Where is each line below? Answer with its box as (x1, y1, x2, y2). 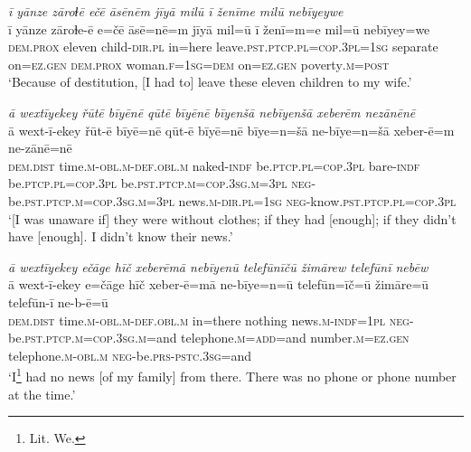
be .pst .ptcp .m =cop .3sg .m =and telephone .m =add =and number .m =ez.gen (8, 328, 410, 347)
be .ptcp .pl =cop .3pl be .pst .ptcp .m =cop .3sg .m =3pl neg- (8, 174, 316, 193)
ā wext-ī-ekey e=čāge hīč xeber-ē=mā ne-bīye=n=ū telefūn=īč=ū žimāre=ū (8, 275, 429, 294)
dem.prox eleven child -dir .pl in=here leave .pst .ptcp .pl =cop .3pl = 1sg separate (8, 37, 438, 56)
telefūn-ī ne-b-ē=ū (8, 292, 108, 311)
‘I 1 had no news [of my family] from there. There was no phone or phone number (8, 364, 457, 385)
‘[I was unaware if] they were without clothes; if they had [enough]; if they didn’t (8, 209, 457, 228)
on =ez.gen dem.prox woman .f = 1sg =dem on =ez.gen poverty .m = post (8, 54, 390, 73)
